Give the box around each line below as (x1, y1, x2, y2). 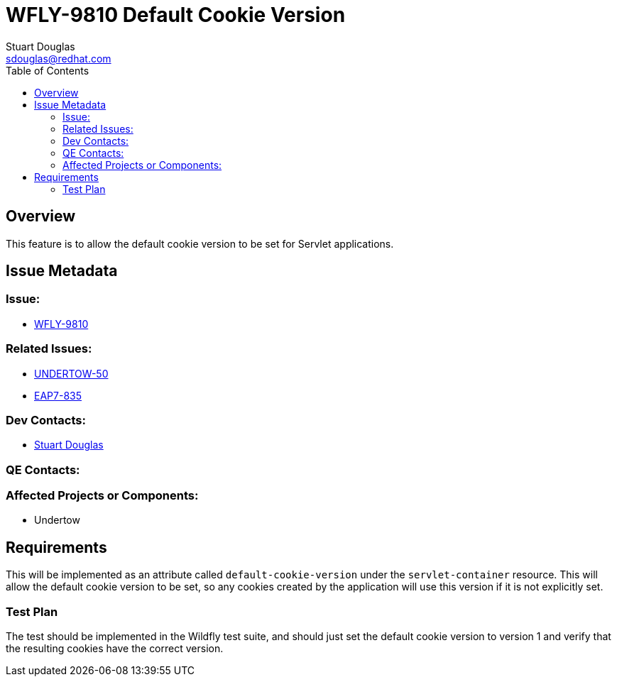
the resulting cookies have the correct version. (6, 642, 224, 655)
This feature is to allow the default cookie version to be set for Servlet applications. (6, 237, 394, 250)
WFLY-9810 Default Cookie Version (6, 3, 346, 27)
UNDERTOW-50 (34, 367, 109, 380)
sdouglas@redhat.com (6, 52, 111, 65)
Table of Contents (6, 64, 89, 77)
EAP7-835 (34, 389, 82, 402)
